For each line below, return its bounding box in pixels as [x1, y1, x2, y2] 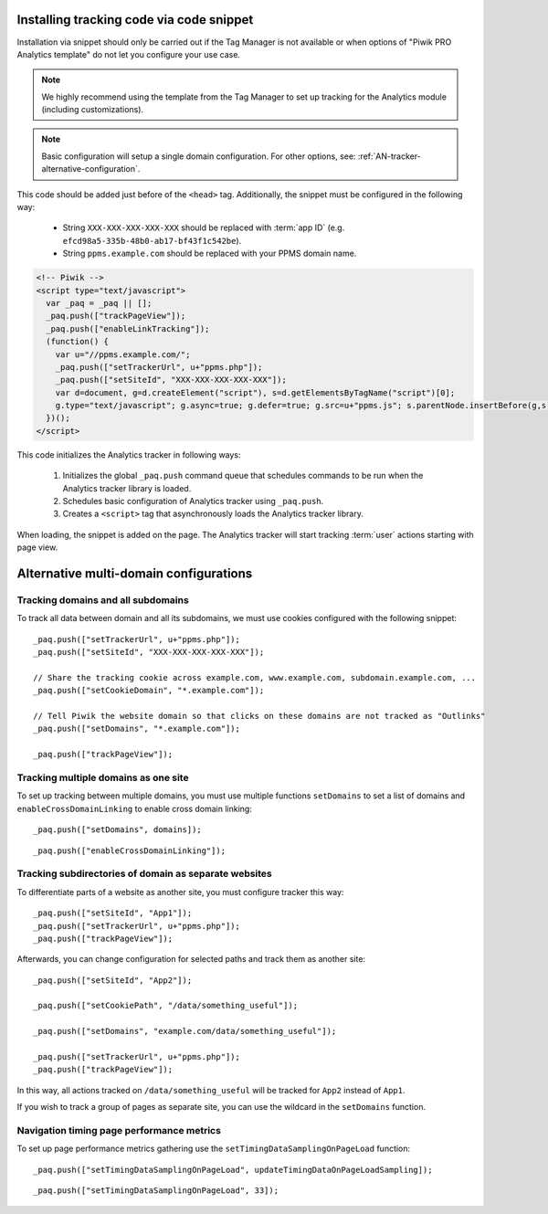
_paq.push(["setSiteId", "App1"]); [33, 908, 193, 918]
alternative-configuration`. [41, 164, 141, 174]
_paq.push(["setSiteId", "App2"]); [33, 975, 193, 986]
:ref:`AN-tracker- [357, 151, 422, 162]
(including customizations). [41, 104, 144, 115]
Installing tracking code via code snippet [16, 12, 254, 27]
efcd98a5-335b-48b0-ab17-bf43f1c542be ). [62, 235, 242, 246]
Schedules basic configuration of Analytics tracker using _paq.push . [62, 496, 324, 507]
